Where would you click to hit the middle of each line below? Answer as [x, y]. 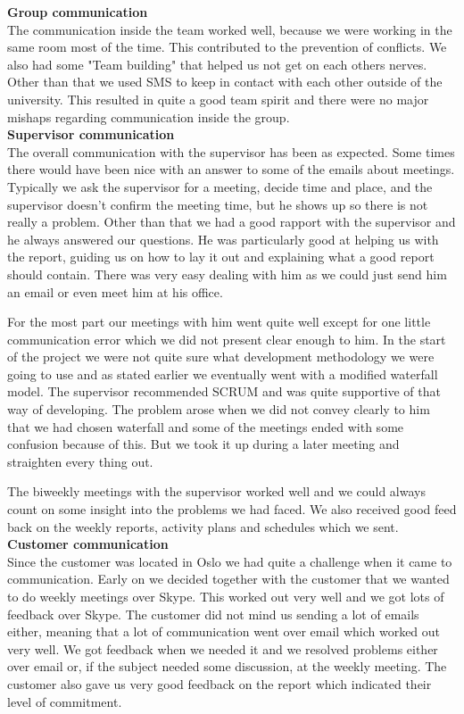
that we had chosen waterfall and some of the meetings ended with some [206, 426]
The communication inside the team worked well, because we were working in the [230, 29]
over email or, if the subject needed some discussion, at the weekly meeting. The [227, 666]
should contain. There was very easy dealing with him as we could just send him [227, 274]
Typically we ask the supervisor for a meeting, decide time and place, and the [220, 186]
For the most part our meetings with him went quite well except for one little [219, 322]
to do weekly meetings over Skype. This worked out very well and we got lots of [226, 596]
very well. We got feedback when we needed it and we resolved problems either [223, 648]
